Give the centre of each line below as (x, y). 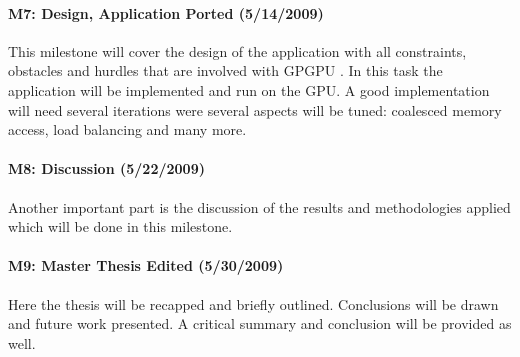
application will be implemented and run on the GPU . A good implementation (249, 89)
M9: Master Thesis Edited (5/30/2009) (146, 265)
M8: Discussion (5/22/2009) (106, 168)
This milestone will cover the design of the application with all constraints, (237, 50)
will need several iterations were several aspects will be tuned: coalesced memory (255, 109)
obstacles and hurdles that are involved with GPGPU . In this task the (225, 70)
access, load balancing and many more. (127, 129)
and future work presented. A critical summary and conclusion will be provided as (260, 323)
